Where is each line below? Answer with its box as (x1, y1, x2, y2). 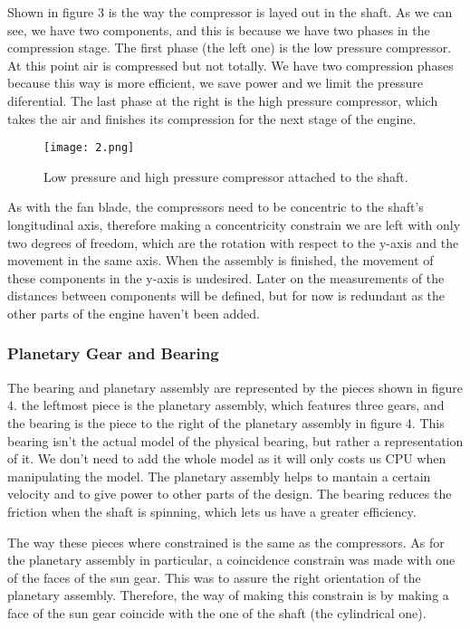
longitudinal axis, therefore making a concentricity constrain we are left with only (7, 215, 461, 233)
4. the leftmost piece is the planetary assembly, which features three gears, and (7, 396, 445, 415)
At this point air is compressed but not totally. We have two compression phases (7, 55, 454, 74)
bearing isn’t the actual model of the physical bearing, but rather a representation (7, 431, 464, 450)
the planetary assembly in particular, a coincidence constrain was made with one (7, 550, 456, 569)
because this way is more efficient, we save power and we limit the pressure (7, 73, 424, 92)
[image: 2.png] (43, 141, 135, 155)
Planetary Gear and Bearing (7, 342, 219, 365)
